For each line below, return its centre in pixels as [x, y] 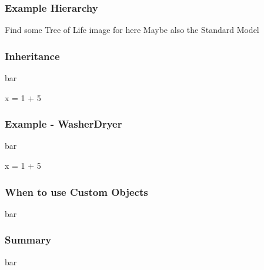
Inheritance [32, 56]
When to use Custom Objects [76, 191]
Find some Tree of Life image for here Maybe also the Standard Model [132, 30]
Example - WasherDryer [64, 124]
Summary [28, 240]
